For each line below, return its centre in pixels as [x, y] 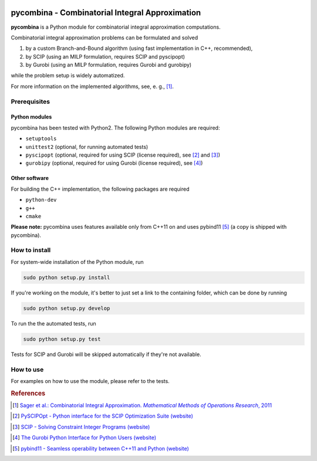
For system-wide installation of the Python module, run [77, 262]
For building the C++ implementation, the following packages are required [100, 189]
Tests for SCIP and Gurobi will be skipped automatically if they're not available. [106, 354]
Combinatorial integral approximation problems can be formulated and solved [104, 38]
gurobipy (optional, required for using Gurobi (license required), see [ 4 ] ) [114, 163]
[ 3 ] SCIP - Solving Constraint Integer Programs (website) [81, 427]
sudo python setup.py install [67, 277]
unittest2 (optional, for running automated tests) [87, 147]
